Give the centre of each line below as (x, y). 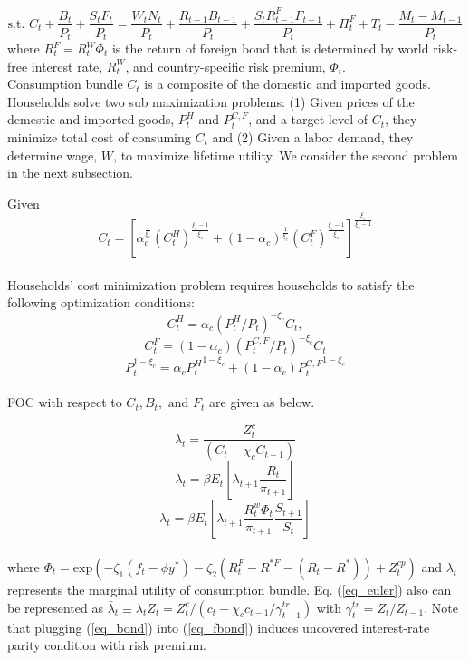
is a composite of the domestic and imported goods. (287, 84)
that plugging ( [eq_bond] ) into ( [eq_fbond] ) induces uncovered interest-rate (219, 627)
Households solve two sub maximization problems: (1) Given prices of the (211, 101)
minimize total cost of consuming (99, 136)
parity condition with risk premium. (107, 645)
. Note (441, 607)
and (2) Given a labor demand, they (313, 136)
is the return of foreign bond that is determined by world (270, 49)
